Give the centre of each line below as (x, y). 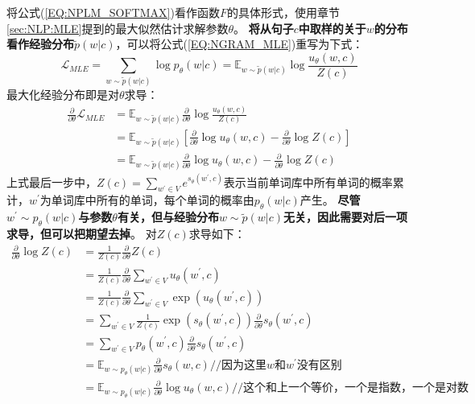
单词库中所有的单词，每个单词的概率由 (153, 200)
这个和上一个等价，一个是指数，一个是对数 (356, 388)
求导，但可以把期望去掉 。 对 (82, 234)
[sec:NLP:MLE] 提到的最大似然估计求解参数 (118, 28)
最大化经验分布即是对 (63, 95)
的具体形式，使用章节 (283, 12)
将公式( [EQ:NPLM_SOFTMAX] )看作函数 (113, 12)
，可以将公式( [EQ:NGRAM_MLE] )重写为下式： (240, 44)
